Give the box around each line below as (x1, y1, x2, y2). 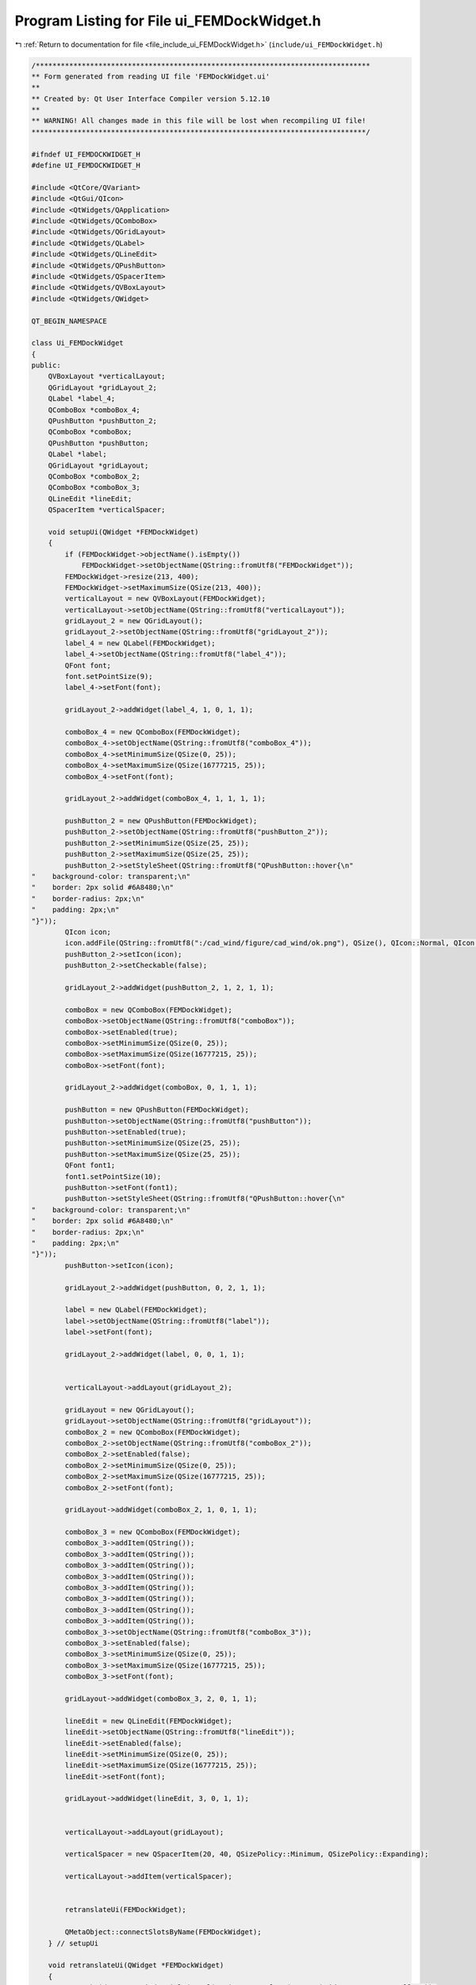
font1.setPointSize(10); (64, 1172, 162, 1181)
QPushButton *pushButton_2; (48, 417, 158, 426)
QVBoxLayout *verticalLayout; (48, 372, 166, 381)
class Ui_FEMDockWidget (31, 338, 125, 348)
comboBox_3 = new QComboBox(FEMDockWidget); (64, 1528, 241, 1536)
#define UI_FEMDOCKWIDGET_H (31, 161, 140, 170)
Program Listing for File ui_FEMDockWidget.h (14, 12, 321, 29)
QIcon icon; (64, 927, 111, 936)
